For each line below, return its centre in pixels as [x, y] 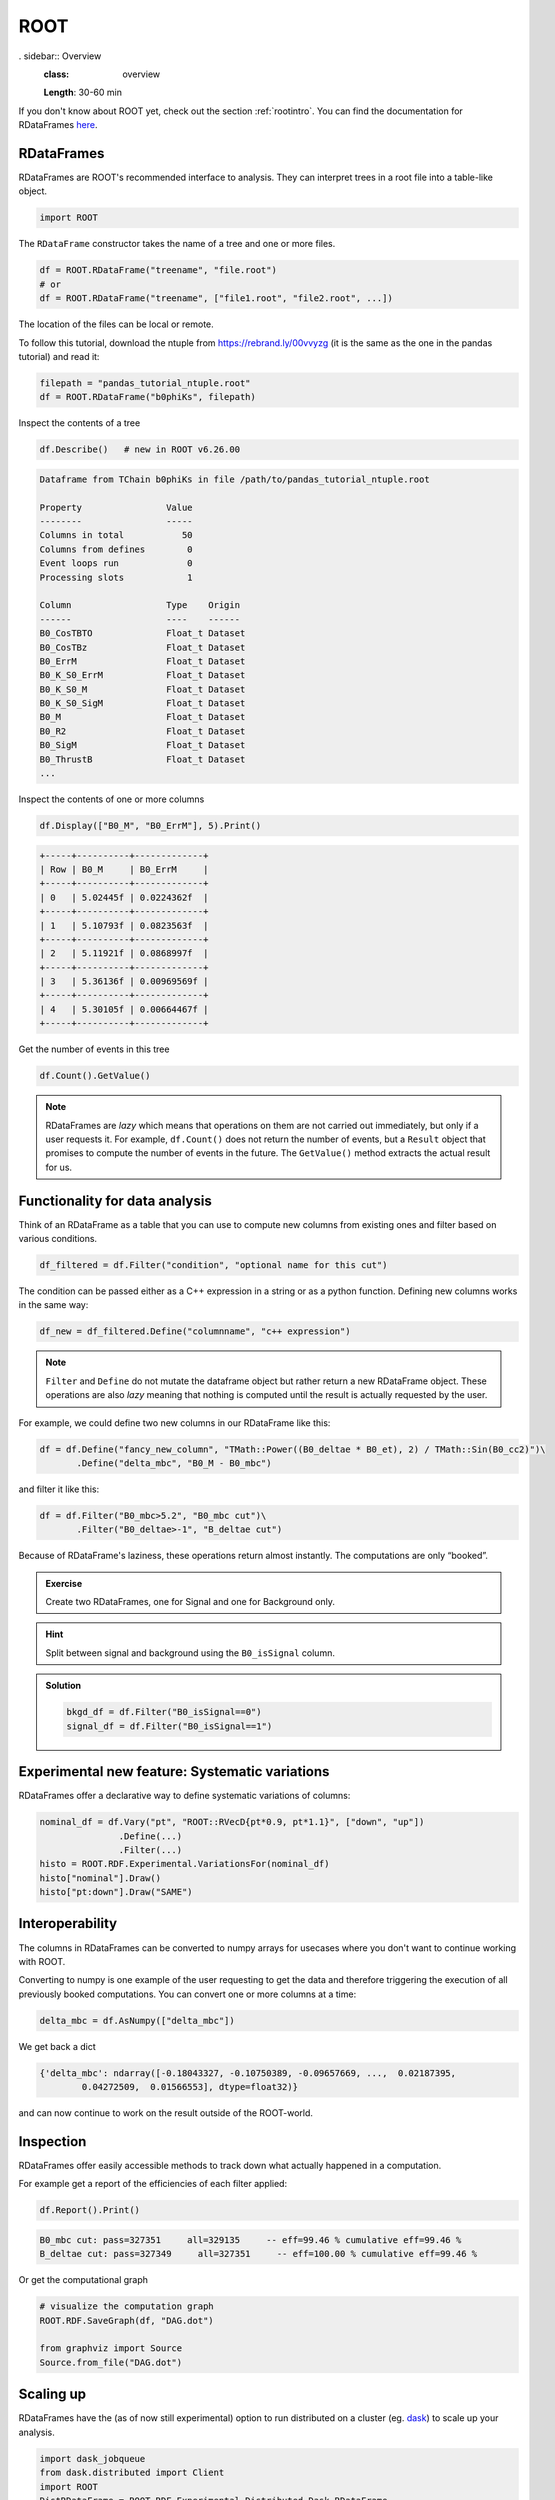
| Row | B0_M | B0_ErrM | [124, 869]
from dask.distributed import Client [132, 2473]
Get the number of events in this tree [94, 1049]
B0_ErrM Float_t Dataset [142, 661]
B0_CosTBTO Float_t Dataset [142, 633]
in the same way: [53, 1305]
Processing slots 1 [116, 577]
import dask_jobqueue [92, 2458]
